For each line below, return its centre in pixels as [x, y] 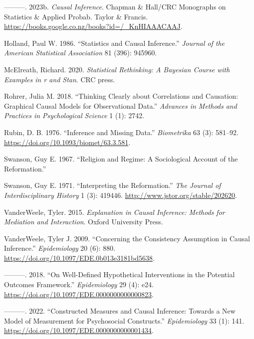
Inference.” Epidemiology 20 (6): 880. [60, 248]
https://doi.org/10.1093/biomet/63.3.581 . [67, 142]
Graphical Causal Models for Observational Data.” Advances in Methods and [121, 105]
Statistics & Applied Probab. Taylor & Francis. [76, 16]
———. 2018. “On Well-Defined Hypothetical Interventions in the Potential [120, 274]
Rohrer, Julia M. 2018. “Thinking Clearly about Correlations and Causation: [121, 96]
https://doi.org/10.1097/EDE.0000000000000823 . [79, 294]
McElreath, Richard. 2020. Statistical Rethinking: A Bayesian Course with [117, 69]
